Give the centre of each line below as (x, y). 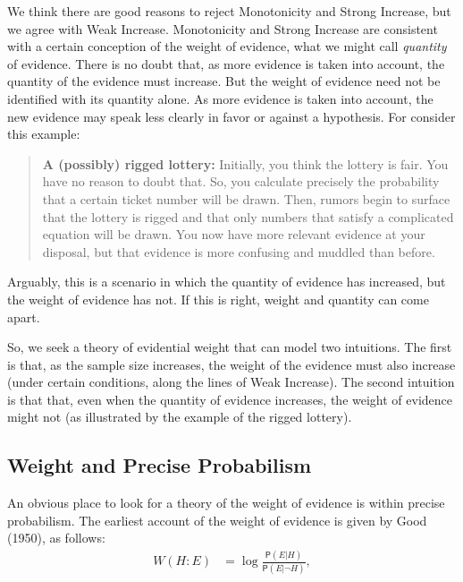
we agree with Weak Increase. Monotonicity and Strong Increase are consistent (223, 28)
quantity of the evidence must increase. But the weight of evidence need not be (224, 81)
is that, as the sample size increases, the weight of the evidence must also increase (231, 364)
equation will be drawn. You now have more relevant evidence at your (234, 234)
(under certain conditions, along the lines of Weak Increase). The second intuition (231, 382)
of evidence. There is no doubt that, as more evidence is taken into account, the (226, 63)
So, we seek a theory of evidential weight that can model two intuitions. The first (230, 347)
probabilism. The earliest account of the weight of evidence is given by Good (217, 520)
